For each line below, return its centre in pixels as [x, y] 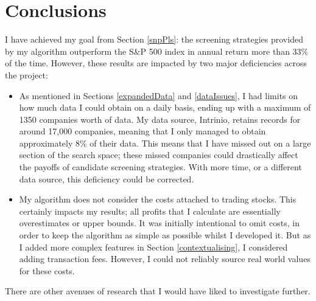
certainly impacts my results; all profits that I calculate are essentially [150, 211]
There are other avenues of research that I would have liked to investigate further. [158, 291]
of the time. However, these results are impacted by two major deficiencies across [156, 63]
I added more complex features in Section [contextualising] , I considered [153, 247]
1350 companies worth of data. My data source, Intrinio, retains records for [160, 119]
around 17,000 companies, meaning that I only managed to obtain [142, 131]
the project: [26, 74]
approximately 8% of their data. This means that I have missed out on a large [165, 143]
